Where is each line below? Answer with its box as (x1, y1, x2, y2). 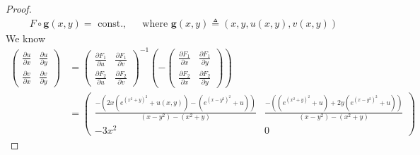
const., (98, 18, 126, 29)
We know (6, 30, 45, 45)
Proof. (6, 1, 32, 15)
